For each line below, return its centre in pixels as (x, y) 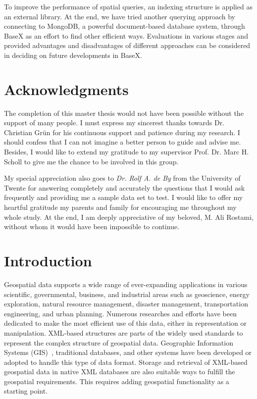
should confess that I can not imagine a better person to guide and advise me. (123, 142)
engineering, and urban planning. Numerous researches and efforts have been (120, 313)
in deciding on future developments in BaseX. (73, 55)
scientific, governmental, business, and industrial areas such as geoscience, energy (127, 294)
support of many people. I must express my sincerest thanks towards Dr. (114, 123)
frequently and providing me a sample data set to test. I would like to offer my (124, 197)
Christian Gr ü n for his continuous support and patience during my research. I (122, 132)
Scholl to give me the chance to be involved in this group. (91, 161)
